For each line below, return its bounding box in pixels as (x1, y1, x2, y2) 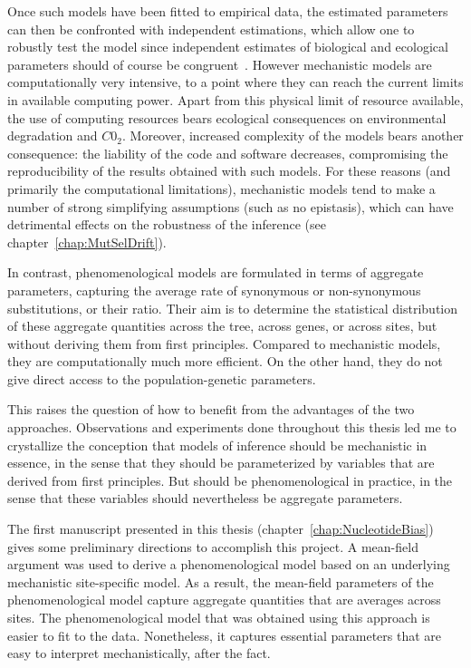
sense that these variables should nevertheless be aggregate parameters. (7, 489, 403, 508)
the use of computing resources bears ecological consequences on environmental (7, 108, 447, 127)
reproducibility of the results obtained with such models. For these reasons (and (7, 161, 451, 180)
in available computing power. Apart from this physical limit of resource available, (7, 90, 464, 109)
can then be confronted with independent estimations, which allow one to (7, 19, 415, 38)
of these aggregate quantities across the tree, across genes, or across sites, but (7, 316, 437, 335)
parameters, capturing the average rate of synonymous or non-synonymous (7, 280, 421, 299)
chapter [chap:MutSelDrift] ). (7, 232, 167, 251)
